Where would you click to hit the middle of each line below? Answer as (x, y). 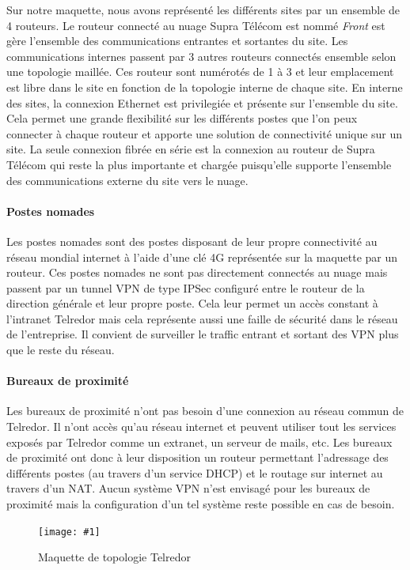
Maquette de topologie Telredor (114, 557)
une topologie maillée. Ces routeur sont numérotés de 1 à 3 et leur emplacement (200, 72)
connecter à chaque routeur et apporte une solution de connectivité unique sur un (205, 133)
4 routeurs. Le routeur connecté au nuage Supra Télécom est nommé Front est (196, 25)
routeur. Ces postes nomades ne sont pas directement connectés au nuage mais (197, 272)
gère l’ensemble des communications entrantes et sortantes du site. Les (177, 41)
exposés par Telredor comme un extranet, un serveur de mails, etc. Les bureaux (199, 442)
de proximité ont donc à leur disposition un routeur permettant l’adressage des (197, 457)
